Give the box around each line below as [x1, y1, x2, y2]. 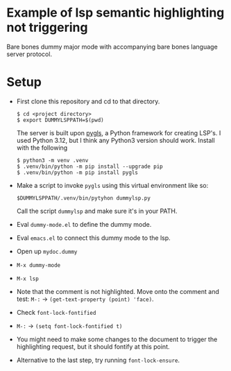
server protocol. [6, 50, 53, 58]
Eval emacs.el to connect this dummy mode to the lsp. [16, 234, 171, 242]
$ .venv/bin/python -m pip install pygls [16, 169, 138, 176]
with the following [16, 144, 68, 152]
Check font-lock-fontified [16, 308, 96, 316]
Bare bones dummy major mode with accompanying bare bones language [6, 42, 218, 51]
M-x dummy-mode [16, 261, 61, 268]
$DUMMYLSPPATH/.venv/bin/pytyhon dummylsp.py [16, 194, 151, 202]
